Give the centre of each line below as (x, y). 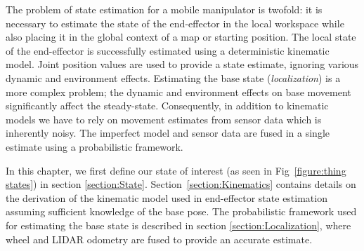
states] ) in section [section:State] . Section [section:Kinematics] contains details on (181, 184)
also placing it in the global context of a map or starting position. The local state (181, 37)
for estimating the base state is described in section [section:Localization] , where (178, 225)
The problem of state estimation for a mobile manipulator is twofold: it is (164, 9)
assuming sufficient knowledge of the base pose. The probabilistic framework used (181, 211)
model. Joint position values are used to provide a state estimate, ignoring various (182, 64)
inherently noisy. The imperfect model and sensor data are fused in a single (168, 133)
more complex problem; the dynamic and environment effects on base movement (178, 91)
